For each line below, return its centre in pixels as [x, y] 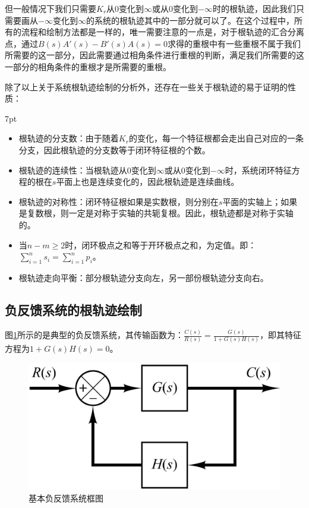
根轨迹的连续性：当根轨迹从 [73, 170]
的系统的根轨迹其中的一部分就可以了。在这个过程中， [190, 20]
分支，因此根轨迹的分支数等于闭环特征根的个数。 [114, 149]
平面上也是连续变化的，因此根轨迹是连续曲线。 [148, 182]
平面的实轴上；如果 [260, 201]
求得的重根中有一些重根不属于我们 [234, 43]
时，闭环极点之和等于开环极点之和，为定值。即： [161, 244]
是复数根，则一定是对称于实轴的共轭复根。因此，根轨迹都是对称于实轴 [156, 213]
